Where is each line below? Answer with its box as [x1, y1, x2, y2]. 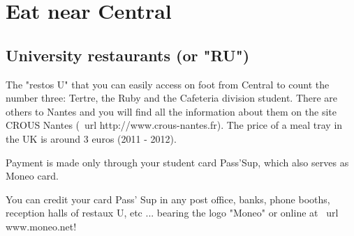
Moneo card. [6, 168, 59, 183]
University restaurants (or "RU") [6, 44, 250, 65]
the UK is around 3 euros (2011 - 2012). [6, 131, 177, 145]
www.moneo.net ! [6, 219, 77, 233]
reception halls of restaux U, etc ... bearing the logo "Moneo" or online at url [6, 205, 339, 220]
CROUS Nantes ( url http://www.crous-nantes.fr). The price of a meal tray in [6, 118, 343, 132]
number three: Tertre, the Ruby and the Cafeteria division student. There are [6, 91, 338, 105]
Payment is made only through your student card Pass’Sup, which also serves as [6, 155, 349, 169]
